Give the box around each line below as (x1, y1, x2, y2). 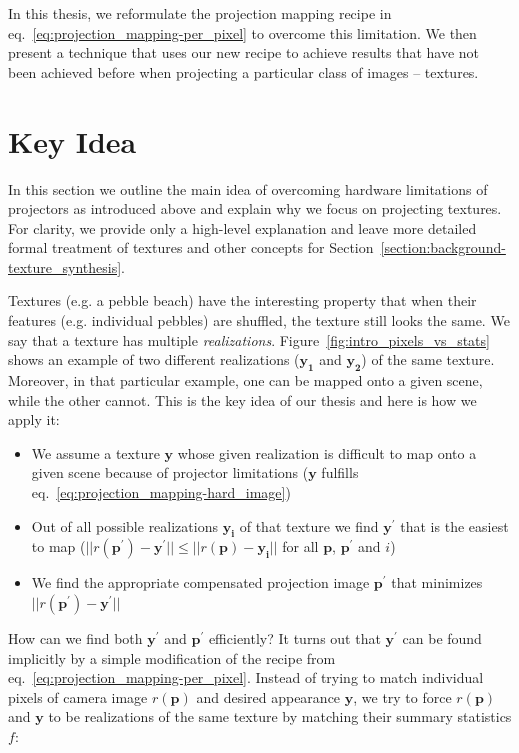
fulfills (321, 462, 359, 483)
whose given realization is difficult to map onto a (177, 442, 477, 463)
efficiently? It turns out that (208, 628, 381, 648)
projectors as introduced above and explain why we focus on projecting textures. (8, 198, 502, 219)
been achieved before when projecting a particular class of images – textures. (8, 61, 479, 82)
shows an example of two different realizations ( (8, 349, 300, 370)
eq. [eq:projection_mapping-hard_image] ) (31, 482, 291, 503)
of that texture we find (239, 515, 379, 536)
